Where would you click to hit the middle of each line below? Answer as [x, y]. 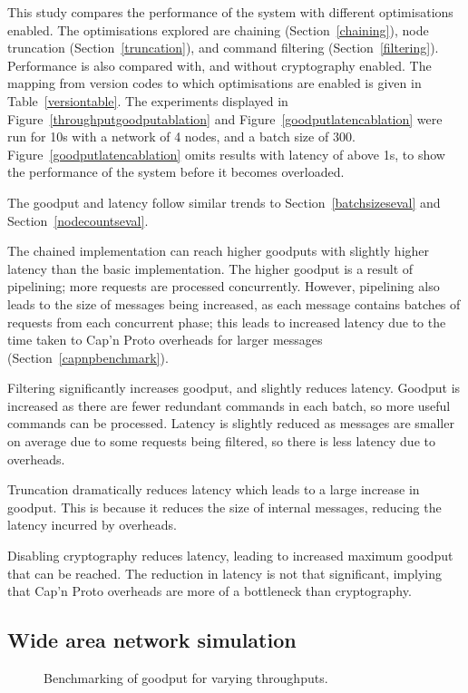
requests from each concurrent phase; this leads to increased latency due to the [227, 322]
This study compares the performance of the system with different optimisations [230, 12]
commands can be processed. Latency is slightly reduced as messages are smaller [231, 423]
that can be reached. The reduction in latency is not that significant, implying [224, 573]
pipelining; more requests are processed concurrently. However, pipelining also [224, 286]
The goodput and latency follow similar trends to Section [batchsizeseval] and [224, 202]
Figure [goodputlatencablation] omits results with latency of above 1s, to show [226, 154]
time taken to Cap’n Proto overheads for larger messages [165, 340]
